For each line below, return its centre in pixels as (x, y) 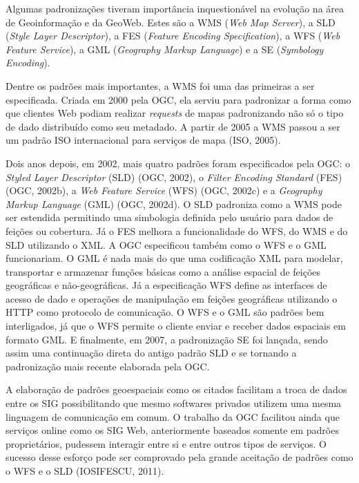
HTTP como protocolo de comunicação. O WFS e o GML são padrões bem (165, 312)
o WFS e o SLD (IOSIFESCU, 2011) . (85, 471)
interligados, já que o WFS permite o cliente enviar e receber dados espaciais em (176, 326)
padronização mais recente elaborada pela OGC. (108, 366)
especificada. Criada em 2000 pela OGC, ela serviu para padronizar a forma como (178, 99)
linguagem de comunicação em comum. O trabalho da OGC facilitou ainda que (173, 416)
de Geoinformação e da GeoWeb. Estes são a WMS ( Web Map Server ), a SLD (171, 22)
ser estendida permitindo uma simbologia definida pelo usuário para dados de (169, 217)
